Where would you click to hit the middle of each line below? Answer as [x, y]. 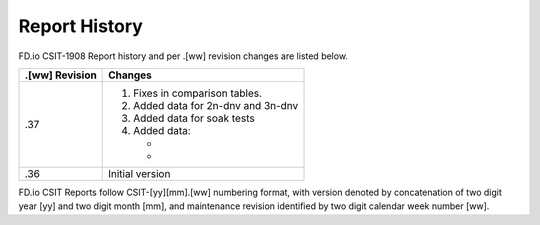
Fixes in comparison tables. [198, 93]
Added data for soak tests [194, 118]
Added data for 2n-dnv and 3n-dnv [216, 105]
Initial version [139, 173]
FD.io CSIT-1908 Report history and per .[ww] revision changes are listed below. [183, 56]
